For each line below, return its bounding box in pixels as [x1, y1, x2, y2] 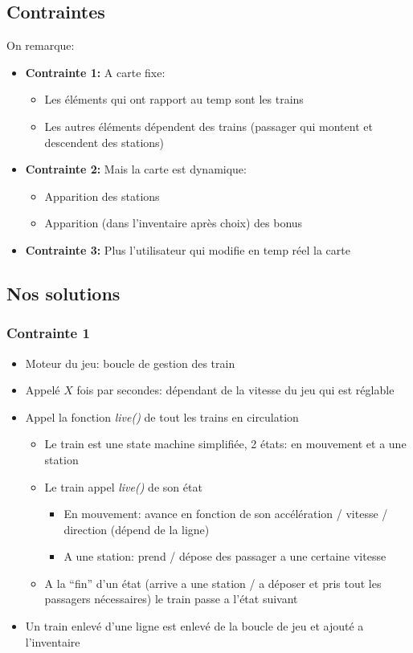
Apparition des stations [44, 187, 160, 204]
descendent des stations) [44, 133, 165, 150]
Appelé [25, 382, 60, 398]
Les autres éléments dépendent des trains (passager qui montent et [44, 117, 373, 134]
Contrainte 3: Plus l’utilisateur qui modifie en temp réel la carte [25, 241, 350, 258]
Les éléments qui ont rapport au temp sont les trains [44, 91, 304, 108]
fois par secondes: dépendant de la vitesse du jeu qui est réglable [76, 382, 395, 398]
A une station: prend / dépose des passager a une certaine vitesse [63, 548, 386, 565]
